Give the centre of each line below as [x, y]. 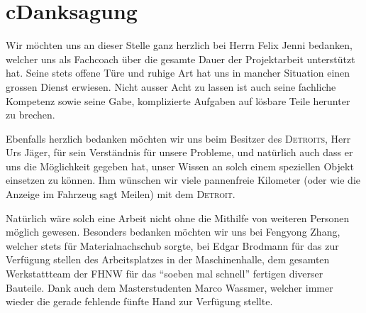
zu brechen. [30, 115]
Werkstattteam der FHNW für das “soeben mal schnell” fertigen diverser [165, 274]
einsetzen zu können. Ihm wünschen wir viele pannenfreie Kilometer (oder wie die [183, 180]
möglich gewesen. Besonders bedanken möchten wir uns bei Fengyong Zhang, [173, 232]
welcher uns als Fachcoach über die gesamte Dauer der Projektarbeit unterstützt [181, 59]
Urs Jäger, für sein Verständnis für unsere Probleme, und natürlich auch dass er [179, 152]
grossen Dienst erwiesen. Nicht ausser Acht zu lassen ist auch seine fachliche [171, 86]
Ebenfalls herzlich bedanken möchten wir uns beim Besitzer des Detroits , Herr [178, 138]
